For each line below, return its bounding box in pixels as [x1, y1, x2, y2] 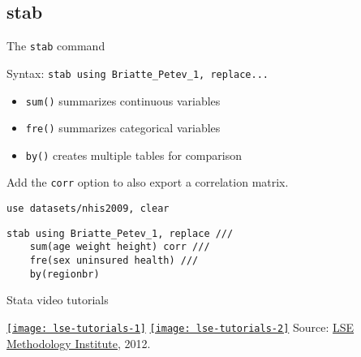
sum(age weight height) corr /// [29, 241, 210, 253]
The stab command [6, 37, 105, 54]
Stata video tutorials [6, 291, 109, 308]
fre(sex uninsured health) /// [29, 255, 199, 267]
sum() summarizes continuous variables [25, 92, 221, 109]
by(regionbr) [29, 268, 100, 280]
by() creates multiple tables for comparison [25, 146, 242, 163]
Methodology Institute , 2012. [6, 334, 151, 351]
